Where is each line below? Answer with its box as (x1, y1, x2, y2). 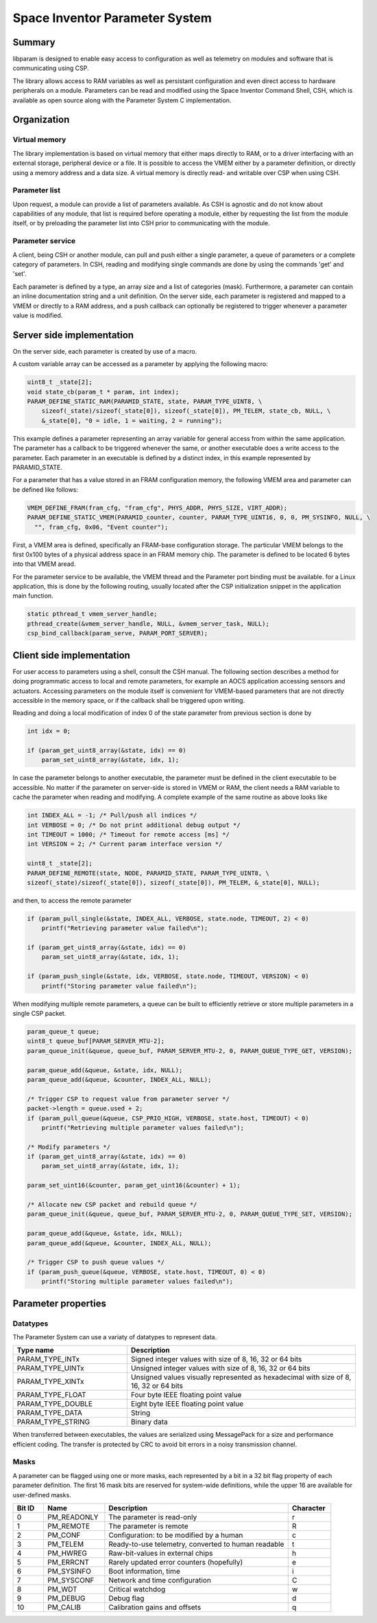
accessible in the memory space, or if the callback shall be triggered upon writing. (12, 696, 245, 704)
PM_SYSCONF (47, 1575, 95, 1585)
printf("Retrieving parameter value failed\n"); (41, 924, 208, 932)
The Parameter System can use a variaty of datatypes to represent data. (12, 1332, 217, 1341)
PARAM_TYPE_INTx (16, 1354, 80, 1364)
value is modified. (12, 311, 63, 319)
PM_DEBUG (47, 1593, 86, 1603)
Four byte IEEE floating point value (130, 1390, 242, 1400)
